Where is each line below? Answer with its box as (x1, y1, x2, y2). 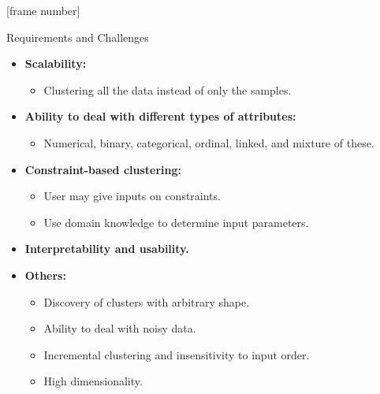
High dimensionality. (43, 373, 143, 389)
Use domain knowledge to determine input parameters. (43, 214, 309, 230)
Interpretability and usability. (24, 240, 189, 257)
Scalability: (24, 55, 87, 72)
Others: (24, 266, 66, 283)
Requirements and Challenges (6, 28, 149, 45)
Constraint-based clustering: (24, 161, 182, 177)
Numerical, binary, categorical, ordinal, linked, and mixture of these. (43, 134, 374, 151)
